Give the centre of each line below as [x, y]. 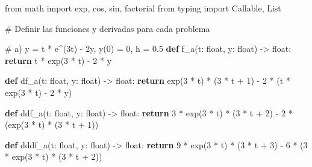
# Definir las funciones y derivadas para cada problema [108, 28]
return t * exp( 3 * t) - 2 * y [58, 60]
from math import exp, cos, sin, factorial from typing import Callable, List [143, 8]
